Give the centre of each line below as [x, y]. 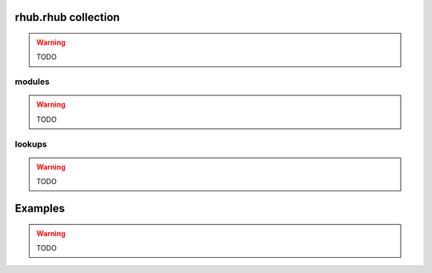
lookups [31, 144]
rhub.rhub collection [67, 17]
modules [32, 82]
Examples [40, 208]
